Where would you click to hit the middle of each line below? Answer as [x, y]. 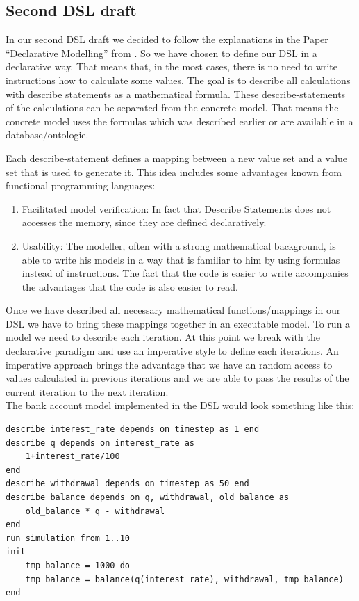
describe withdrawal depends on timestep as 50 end [127, 484]
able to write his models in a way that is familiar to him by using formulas [181, 259]
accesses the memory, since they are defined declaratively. [144, 222]
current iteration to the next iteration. [87, 391]
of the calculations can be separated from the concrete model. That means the [172, 107]
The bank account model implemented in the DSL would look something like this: [180, 405]
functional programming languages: [81, 185]
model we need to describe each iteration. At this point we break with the [163, 337]
